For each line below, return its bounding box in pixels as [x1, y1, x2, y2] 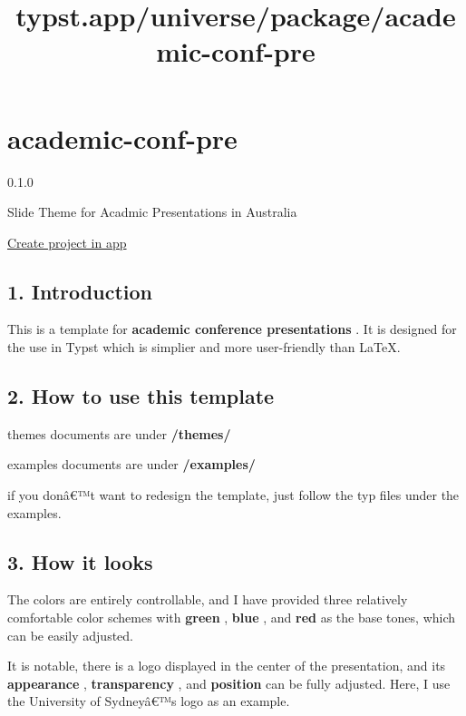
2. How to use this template [7, 382, 275, 410]
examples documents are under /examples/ [7, 455, 256, 474]
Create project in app [7, 232, 127, 251]
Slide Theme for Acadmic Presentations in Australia [7, 202, 297, 221]
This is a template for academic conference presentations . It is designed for [7, 319, 457, 338]
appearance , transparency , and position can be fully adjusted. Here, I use [7, 673, 451, 692]
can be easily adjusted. [7, 625, 133, 644]
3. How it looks [7, 547, 153, 575]
